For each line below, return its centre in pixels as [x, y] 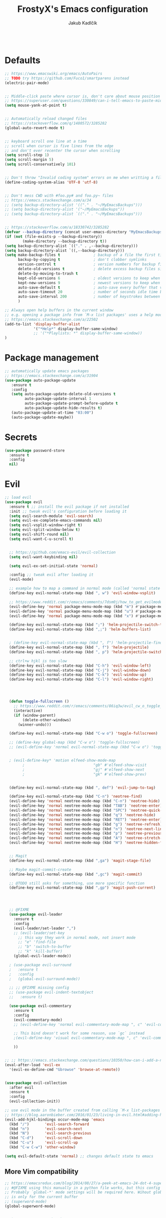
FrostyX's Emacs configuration [83, 9]
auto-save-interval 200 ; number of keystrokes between [89, 297]
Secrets [21, 437]
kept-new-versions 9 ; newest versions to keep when [89, 283]
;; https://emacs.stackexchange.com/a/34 [48, 200]
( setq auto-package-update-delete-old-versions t [63, 394]
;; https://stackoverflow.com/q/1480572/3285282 [56, 123]
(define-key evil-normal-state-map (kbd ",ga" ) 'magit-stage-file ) [80, 860]
